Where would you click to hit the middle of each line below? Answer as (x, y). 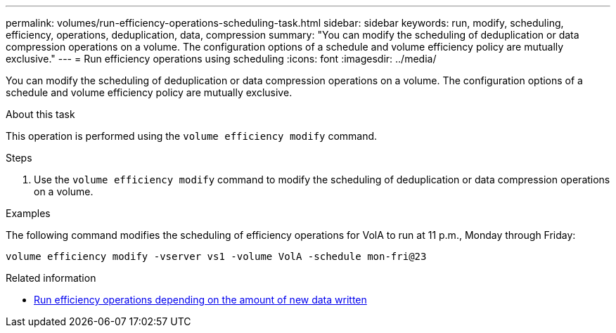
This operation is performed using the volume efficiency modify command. (192, 136)
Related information (51, 278)
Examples (28, 213)
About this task (40, 114)
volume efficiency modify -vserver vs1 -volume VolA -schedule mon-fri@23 (216, 256)
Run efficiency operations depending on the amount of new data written (200, 300)
